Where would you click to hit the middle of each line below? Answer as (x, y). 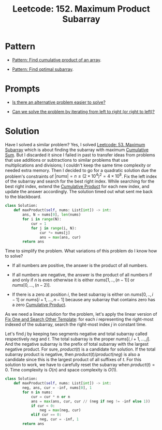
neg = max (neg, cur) (60, 410)
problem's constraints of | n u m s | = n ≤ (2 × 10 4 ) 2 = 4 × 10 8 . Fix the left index (81, 176)
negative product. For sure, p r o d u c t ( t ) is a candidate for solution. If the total (80, 349)
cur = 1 (39, 224)
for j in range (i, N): (54, 228)
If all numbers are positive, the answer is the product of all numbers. (80, 265)
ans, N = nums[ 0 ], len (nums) (52, 215)
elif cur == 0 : (46, 415)
